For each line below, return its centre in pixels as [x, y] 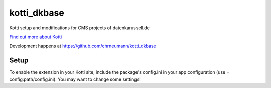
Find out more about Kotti [36, 37]
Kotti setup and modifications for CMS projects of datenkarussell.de [80, 28]
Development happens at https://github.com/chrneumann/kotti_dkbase [83, 46]
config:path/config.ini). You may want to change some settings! [75, 79]
